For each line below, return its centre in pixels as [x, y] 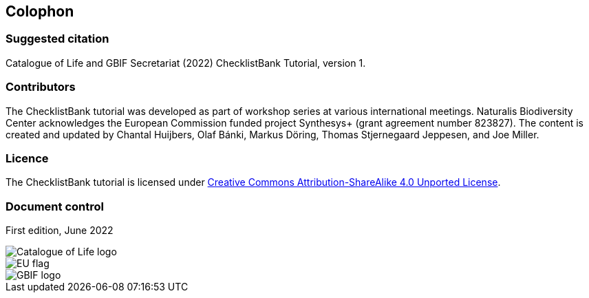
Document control [55, 206]
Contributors [41, 87]
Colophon [40, 11]
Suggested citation [57, 39]
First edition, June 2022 [60, 231]
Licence [27, 158]
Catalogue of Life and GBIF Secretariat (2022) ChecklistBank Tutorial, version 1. [186, 63]
